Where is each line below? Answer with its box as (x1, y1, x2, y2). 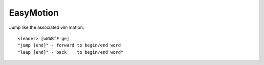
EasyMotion (9, 7, 59, 18)
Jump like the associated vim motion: (9, 24, 84, 30)
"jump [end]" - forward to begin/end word (18, 43, 121, 48)
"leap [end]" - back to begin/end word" (18, 49, 124, 55)
